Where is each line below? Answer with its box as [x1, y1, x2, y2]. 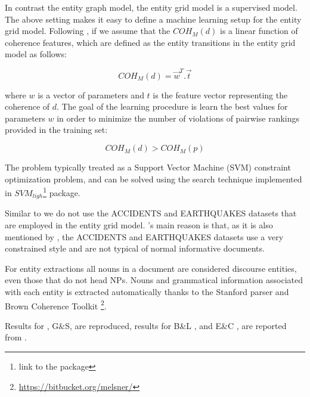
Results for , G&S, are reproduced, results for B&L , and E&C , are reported [5, 319, 287, 331]
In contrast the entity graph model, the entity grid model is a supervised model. [5, 1, 297, 13]
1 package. [43, 185, 80, 199]
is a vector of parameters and [38, 88, 144, 101]
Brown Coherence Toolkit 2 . [5, 297, 107, 312]
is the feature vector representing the [153, 88, 288, 101]
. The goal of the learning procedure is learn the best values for [57, 100, 288, 113]
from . [5, 331, 27, 343]
